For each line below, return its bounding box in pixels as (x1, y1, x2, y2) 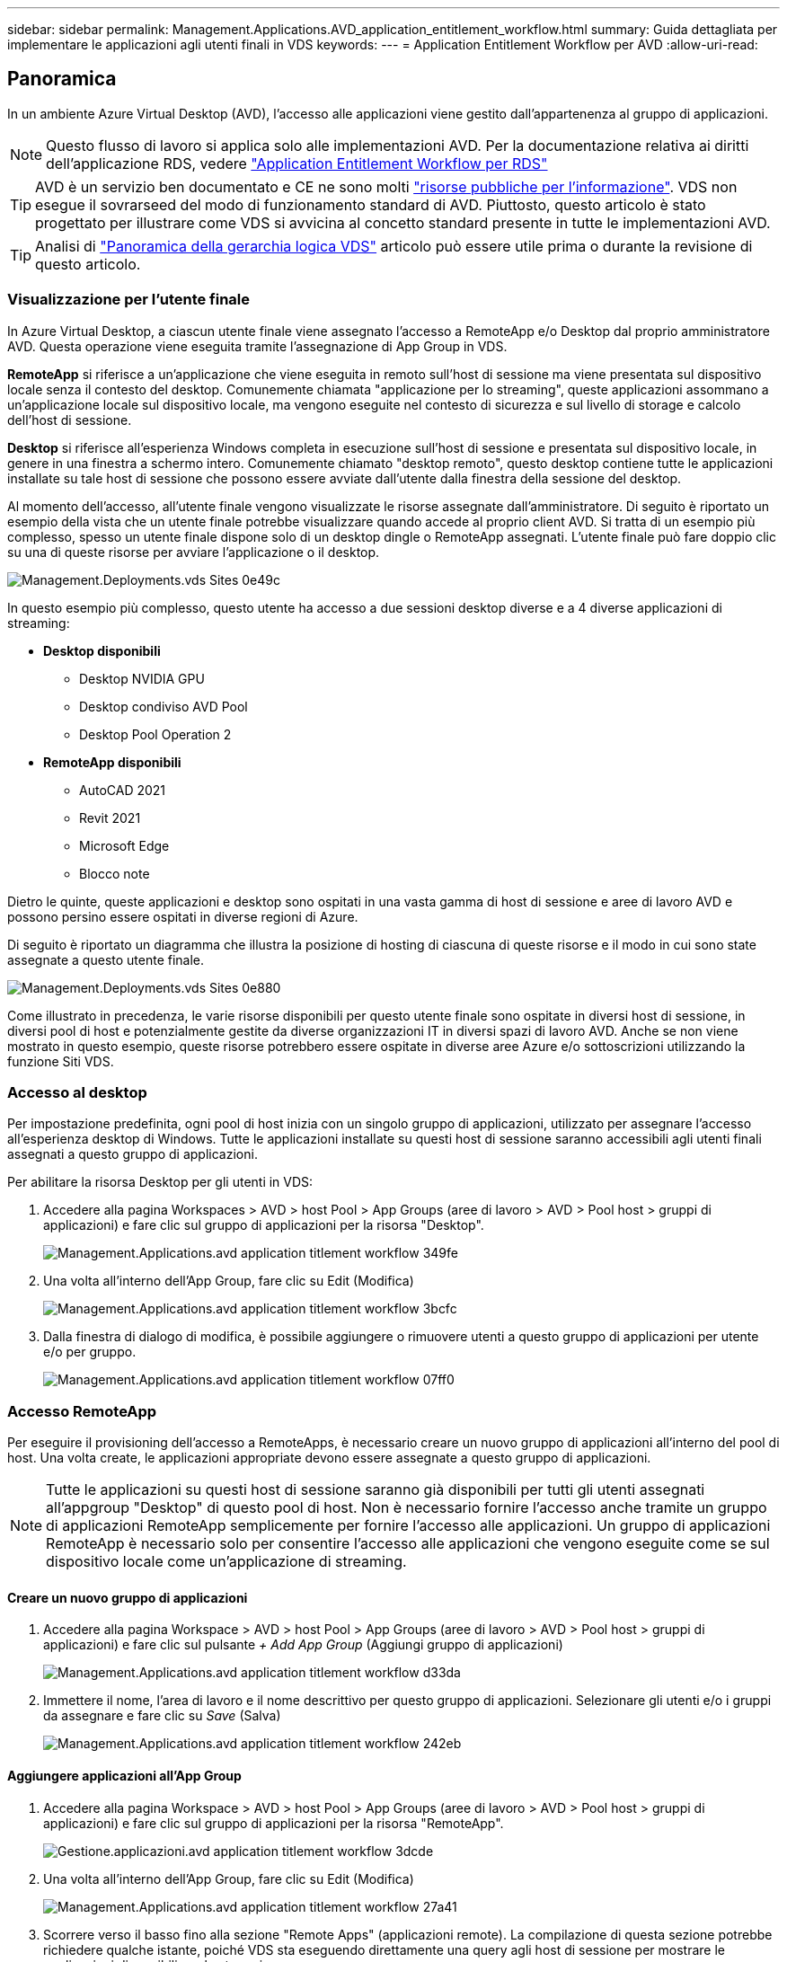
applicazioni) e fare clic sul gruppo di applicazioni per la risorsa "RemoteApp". (43, 1815, 504, 1831)
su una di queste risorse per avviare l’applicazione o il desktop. (7, 544, 380, 560)
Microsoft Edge (79, 837, 170, 853)
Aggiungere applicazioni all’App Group (7, 1767, 242, 1783)
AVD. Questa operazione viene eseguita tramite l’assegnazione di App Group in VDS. (7, 338, 508, 354)
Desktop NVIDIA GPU (79, 670, 205, 686)
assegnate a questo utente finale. (7, 951, 205, 968)
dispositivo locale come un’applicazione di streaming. (46, 1552, 407, 1571)
